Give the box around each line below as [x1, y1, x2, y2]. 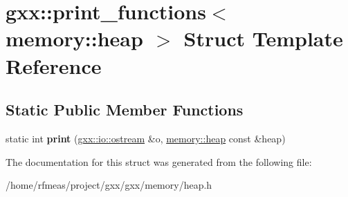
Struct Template [183, 24, 343, 53]
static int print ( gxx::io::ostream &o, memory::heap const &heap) [6, 131, 286, 145]
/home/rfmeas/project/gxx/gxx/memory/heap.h [6, 178, 212, 192]
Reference [6, 51, 102, 79]
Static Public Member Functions [6, 99, 244, 120]
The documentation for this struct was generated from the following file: [6, 154, 312, 169]
